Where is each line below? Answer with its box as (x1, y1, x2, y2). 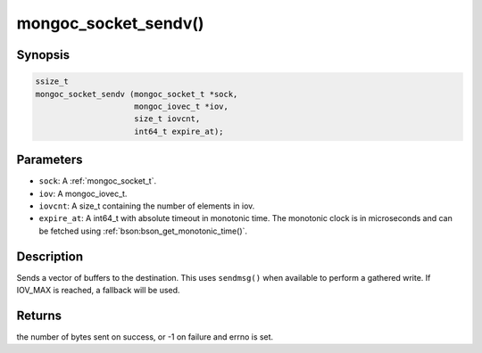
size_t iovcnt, (134, 114, 201, 124)
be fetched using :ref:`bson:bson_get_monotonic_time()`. (38, 226, 248, 236)
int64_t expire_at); (134, 126, 224, 136)
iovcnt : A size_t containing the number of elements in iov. (38, 201, 255, 211)
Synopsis (16, 47, 71, 62)
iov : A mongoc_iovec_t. (38, 188, 128, 199)
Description (16, 249, 84, 264)
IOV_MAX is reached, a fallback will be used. (16, 285, 180, 296)
